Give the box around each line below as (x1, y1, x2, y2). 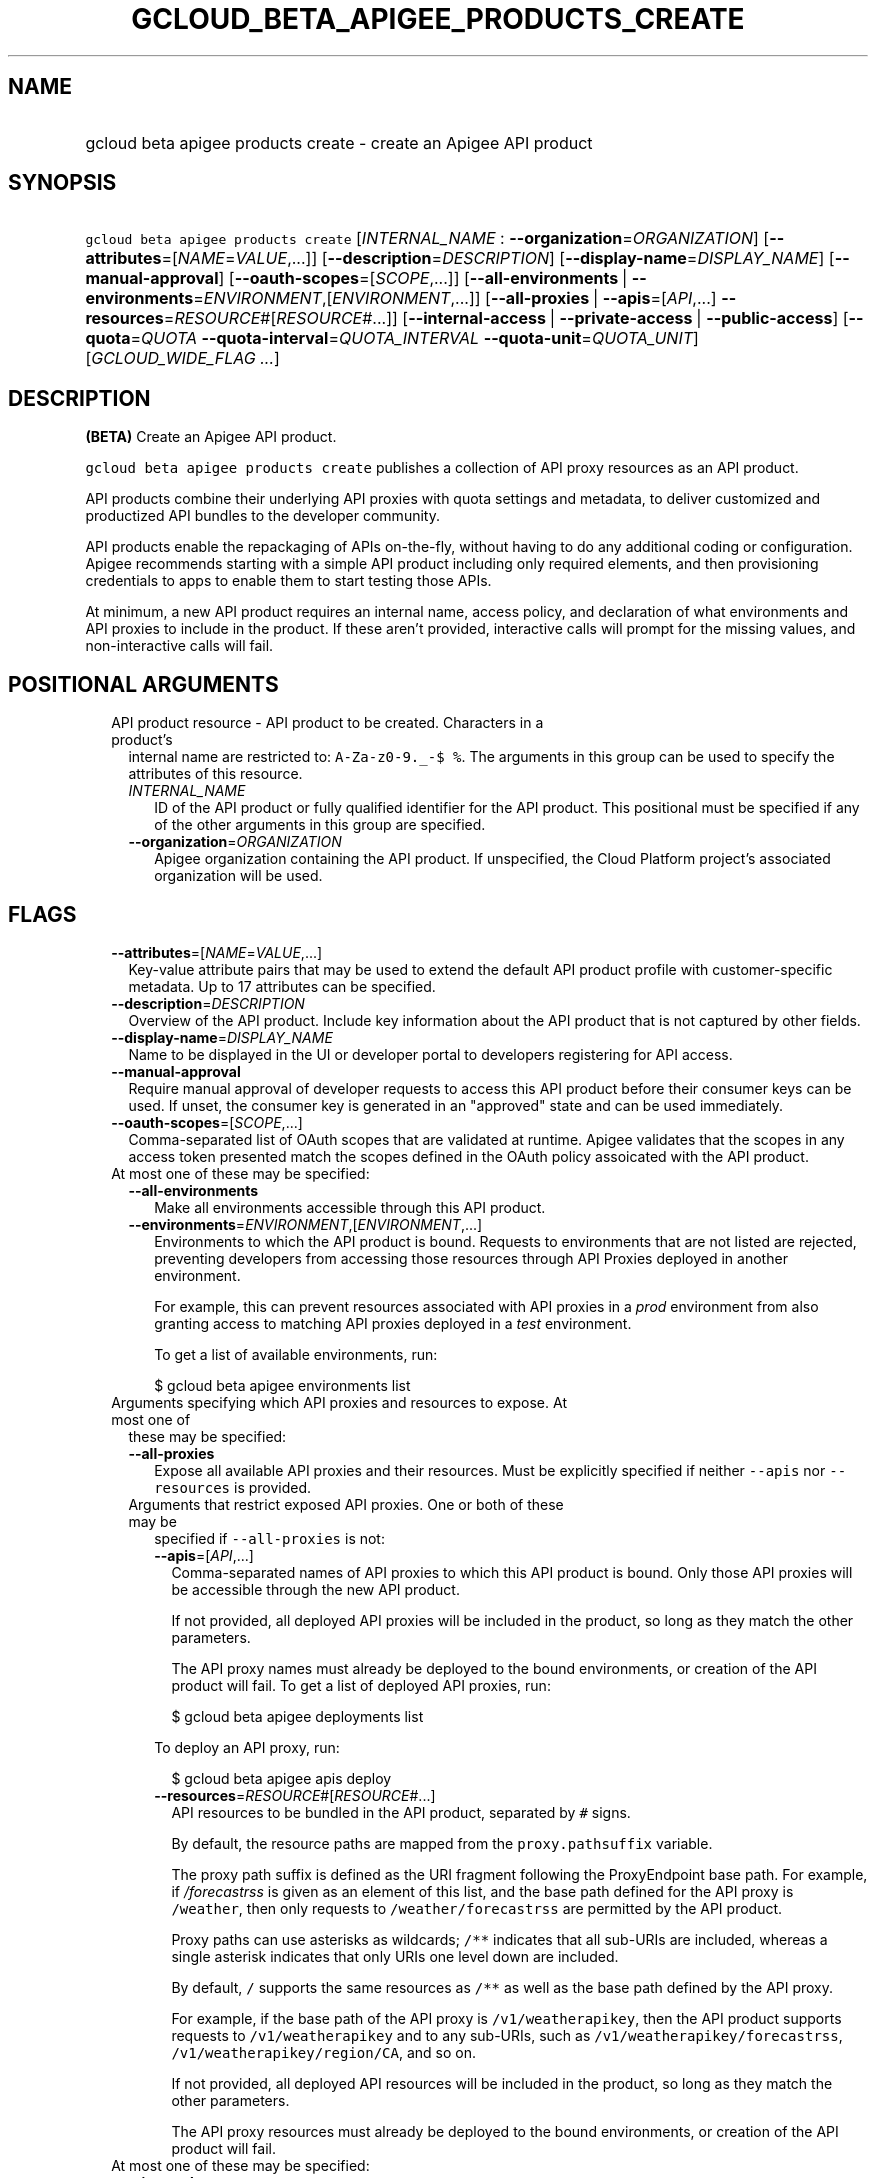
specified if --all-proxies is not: (154, 1529, 385, 1547)
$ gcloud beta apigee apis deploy (171, 1769, 392, 1787)
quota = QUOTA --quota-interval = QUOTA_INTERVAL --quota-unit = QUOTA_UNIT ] (85, 328, 699, 349)
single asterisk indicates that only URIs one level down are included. (171, 1947, 619, 1965)
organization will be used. (154, 867, 323, 885)
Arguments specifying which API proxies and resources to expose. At (111, 1393, 567, 1411)
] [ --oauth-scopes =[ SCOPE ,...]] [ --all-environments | (218, 268, 628, 289)
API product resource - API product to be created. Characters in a (111, 714, 544, 732)
